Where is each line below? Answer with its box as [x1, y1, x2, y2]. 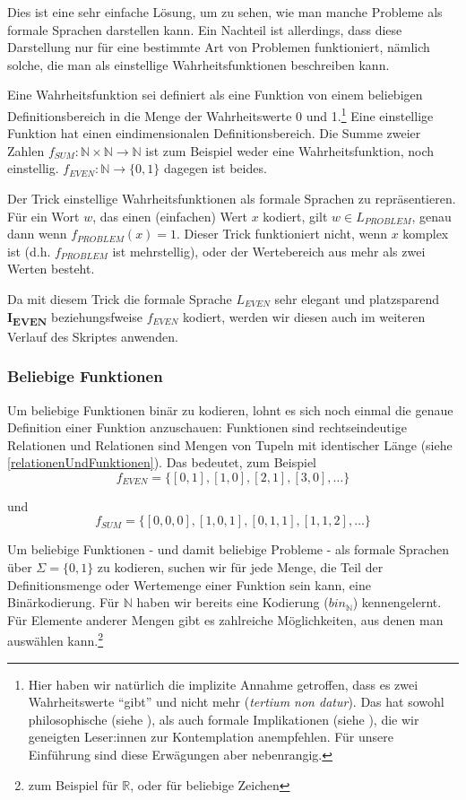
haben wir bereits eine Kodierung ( [136, 593, 329, 612]
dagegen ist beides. [164, 159, 267, 178]
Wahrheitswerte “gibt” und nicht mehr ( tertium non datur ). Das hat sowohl [28, 692, 444, 711]
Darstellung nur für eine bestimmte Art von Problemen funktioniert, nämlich [7, 38, 430, 57]
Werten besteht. [7, 259, 95, 278]
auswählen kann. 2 [7, 629, 104, 650]
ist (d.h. [7, 241, 51, 260]
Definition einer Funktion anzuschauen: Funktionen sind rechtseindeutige [7, 418, 407, 437]
